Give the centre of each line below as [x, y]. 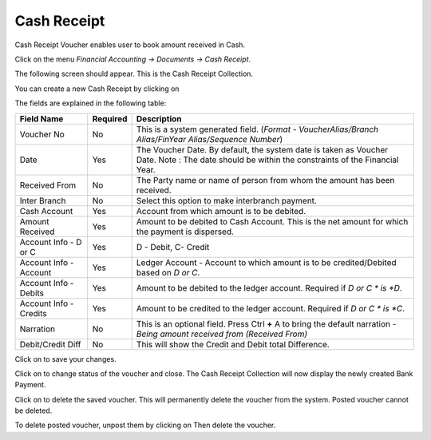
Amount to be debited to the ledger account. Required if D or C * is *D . [269, 287]
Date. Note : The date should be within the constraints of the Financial [267, 160]
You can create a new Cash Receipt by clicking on [97, 89]
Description [159, 118]
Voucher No [42, 134]
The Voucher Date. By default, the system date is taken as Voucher [262, 149]
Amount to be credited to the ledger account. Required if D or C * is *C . [271, 308]
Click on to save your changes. [65, 359]
